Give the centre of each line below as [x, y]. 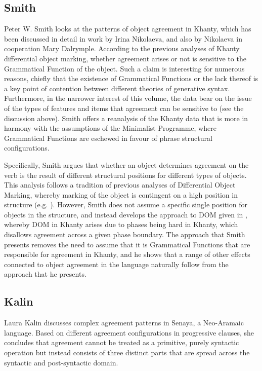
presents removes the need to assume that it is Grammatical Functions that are [127, 244]
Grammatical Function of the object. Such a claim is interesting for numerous [124, 68]
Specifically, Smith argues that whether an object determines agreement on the [126, 164]
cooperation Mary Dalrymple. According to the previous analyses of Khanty [122, 48]
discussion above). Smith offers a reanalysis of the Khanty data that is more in [126, 118]
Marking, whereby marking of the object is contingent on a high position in [121, 194]
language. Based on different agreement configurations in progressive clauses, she [129, 332]
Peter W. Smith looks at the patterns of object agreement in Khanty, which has [128, 29]
